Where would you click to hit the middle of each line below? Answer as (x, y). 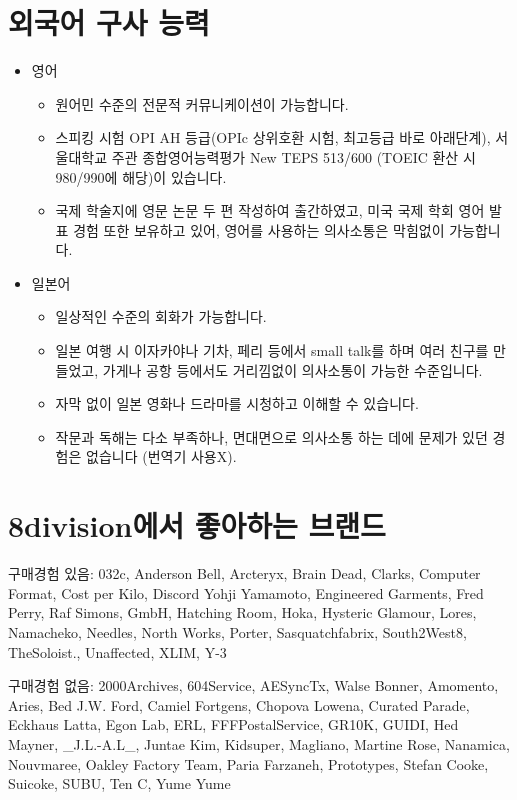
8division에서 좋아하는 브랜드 (197, 525)
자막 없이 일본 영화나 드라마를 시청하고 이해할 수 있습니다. (237, 403)
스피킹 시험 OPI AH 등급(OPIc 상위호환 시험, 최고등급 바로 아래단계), (273, 137)
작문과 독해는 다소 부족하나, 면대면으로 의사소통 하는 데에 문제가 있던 (271, 436)
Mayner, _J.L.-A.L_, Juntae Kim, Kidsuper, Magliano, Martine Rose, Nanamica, (259, 743)
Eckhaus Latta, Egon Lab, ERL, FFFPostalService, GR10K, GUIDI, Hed (233, 724)
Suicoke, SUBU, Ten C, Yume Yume (119, 783)
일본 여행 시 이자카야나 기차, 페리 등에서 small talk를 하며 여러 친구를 (272, 350)
